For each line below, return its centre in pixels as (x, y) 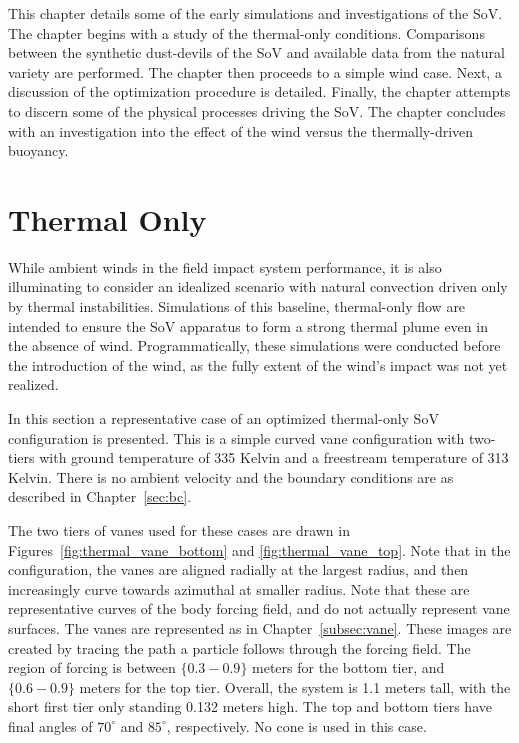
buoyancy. (38, 150)
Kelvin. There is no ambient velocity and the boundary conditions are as (231, 476)
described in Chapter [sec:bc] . (100, 496)
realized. (33, 384)
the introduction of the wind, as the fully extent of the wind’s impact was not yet (258, 364)
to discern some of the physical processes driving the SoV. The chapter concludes (257, 110)
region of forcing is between (92, 667)
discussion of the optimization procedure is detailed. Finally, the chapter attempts (259, 91)
